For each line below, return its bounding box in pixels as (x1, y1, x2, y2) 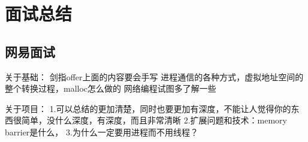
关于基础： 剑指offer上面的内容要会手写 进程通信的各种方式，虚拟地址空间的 (5, 70, 304, 83)
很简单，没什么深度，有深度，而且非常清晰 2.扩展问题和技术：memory (13, 114, 287, 126)
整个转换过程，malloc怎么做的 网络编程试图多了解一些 (5, 82, 216, 95)
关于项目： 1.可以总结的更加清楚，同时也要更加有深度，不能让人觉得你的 (5, 102, 291, 114)
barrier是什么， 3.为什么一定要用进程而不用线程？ (5, 125, 198, 138)
